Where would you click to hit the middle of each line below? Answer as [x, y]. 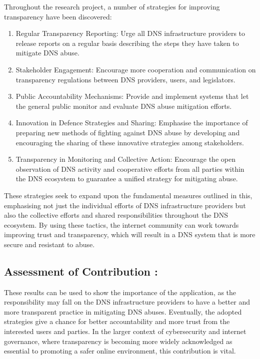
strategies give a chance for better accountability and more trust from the [117, 321]
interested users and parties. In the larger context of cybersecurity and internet [125, 331]
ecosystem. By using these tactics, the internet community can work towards [121, 224]
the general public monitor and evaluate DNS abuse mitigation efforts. [124, 106]
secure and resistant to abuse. [49, 244]
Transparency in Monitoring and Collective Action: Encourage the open [125, 159]
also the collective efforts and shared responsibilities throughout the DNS [116, 215]
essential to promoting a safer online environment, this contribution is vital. [120, 351]
